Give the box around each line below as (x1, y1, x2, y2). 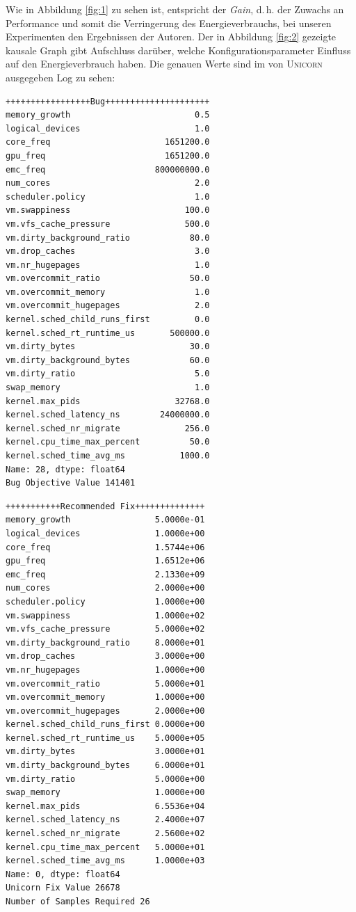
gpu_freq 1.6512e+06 (6, 556, 205, 566)
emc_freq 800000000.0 (6, 164, 210, 175)
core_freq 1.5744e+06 (6, 542, 205, 552)
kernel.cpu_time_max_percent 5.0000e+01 (6, 842, 205, 852)
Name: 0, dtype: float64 (6, 869, 120, 879)
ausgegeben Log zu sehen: (6, 70, 115, 84)
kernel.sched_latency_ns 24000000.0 (6, 410, 210, 420)
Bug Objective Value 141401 (6, 478, 136, 488)
